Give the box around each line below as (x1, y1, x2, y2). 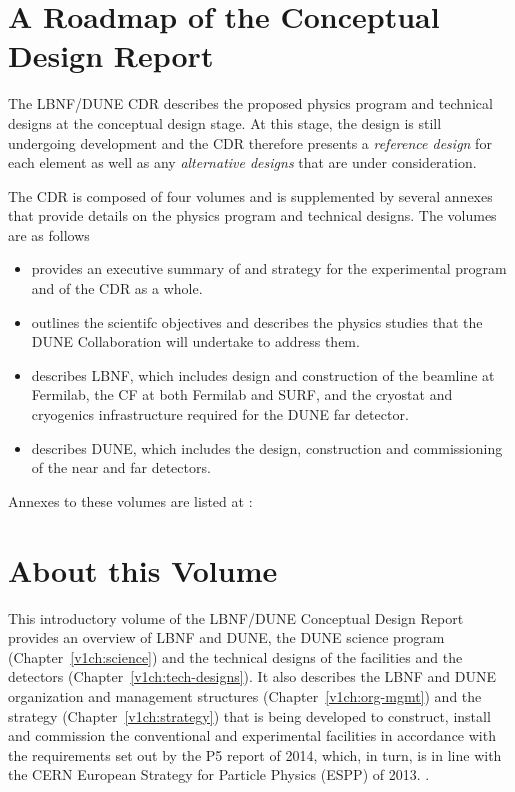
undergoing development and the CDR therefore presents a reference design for (8, 132, 492, 153)
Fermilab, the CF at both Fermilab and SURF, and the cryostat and (31, 384, 453, 405)
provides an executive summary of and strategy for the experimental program (31, 258, 507, 279)
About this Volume (8, 549, 278, 590)
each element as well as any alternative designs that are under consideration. (8, 152, 477, 173)
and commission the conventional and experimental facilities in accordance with (8, 725, 496, 746)
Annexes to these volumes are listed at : (8, 490, 253, 511)
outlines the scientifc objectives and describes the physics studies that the (31, 311, 483, 332)
